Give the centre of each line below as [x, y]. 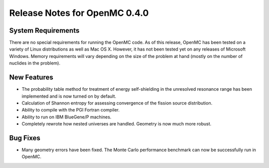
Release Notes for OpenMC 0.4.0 [79, 13]
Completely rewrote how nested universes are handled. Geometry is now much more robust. [117, 124]
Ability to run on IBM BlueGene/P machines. [67, 117]
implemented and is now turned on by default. [69, 96]
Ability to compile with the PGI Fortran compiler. [70, 110]
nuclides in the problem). [35, 63]
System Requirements [44, 30]
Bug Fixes [25, 138]
